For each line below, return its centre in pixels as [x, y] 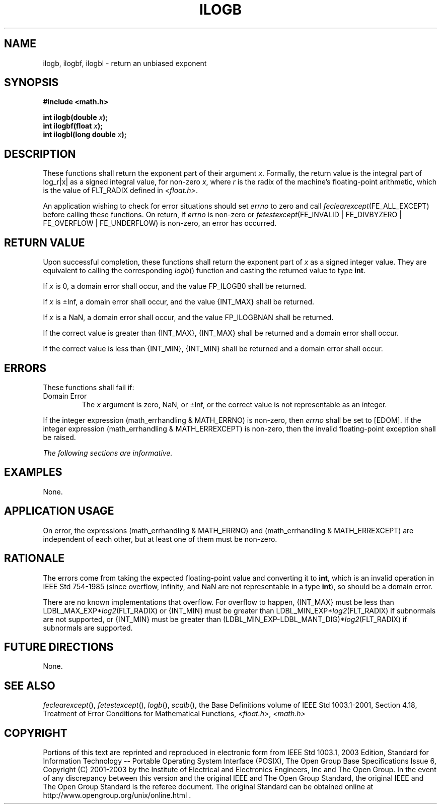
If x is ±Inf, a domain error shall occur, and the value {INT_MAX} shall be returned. [178, 302]
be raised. [59, 437]
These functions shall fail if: [89, 387]
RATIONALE [34, 558]
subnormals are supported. [88, 628]
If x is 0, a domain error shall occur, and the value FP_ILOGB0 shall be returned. [175, 286]
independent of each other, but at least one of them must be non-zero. [160, 539]
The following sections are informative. [108, 453]
